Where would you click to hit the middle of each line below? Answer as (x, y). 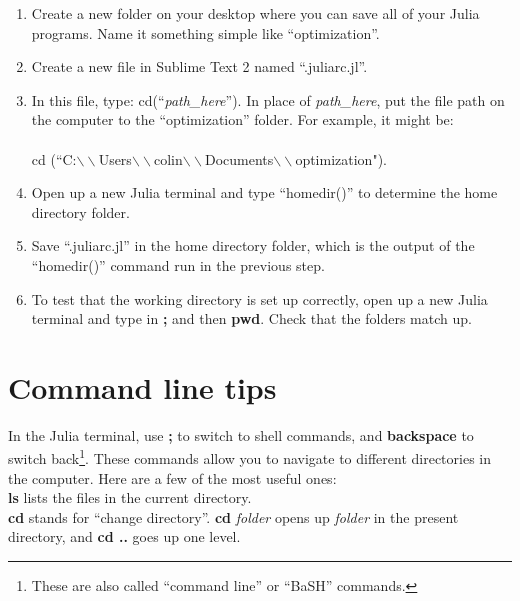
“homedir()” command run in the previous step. (178, 264)
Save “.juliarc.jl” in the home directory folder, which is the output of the (253, 245)
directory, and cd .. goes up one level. (124, 536)
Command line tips (142, 386)
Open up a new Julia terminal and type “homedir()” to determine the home (264, 192)
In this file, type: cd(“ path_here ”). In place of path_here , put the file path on (268, 99)
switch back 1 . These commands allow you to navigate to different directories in (249, 457)
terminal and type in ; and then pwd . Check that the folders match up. (251, 318)
